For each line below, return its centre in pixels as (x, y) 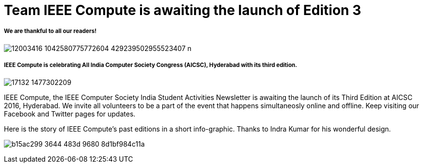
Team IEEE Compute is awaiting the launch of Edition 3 (183, 10)
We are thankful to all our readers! (50, 31)
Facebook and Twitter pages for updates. (70, 114)
